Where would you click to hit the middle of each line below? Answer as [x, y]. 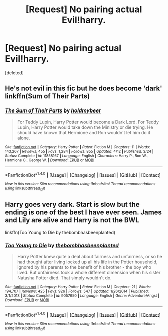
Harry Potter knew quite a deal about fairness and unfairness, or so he [90, 256]
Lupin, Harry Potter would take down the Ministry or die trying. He [85, 127]
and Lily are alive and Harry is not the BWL [72, 220]
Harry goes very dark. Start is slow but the [72, 205]
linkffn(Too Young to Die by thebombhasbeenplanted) [60, 233]
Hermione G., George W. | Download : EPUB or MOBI [50, 160]
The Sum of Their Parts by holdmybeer [53, 110]
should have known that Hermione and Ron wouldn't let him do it [84, 132]
